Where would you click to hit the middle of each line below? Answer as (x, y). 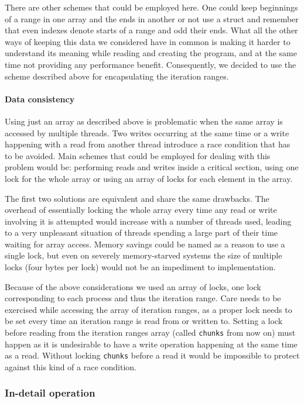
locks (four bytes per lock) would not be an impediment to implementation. (140, 267)
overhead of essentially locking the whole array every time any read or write (141, 210)
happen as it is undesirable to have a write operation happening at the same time (151, 344)
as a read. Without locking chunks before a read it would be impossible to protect (152, 355)
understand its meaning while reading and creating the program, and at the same (151, 53)
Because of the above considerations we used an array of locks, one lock (133, 286)
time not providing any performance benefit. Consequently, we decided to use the (151, 64)
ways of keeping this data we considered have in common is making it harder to (148, 41)
